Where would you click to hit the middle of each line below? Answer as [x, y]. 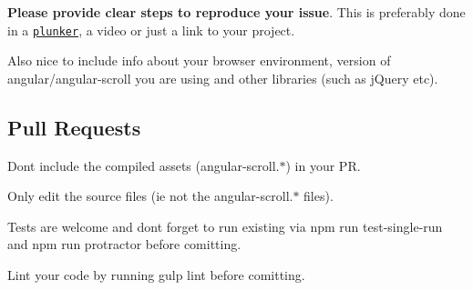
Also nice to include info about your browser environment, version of [199, 60]
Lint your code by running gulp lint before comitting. [156, 275]
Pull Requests [74, 127]
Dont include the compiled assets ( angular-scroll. [144, 165]
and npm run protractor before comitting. [124, 244]
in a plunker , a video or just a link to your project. [151, 30]
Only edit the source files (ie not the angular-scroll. [150, 196]
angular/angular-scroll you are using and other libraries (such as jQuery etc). [223, 78]
